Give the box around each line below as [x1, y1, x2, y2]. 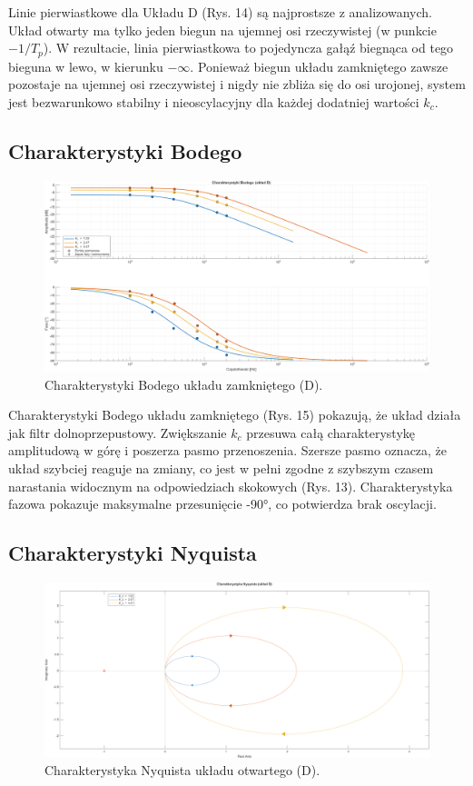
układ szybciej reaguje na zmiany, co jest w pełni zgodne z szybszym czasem [8, 458, 434, 477]
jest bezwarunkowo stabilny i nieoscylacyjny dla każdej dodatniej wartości [8, 92, 419, 111]
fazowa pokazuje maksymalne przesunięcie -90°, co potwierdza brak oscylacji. [8, 494, 437, 513]
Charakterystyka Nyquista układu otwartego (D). [44, 761, 320, 780]
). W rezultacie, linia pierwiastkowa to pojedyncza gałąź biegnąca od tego [43, 38, 454, 57]
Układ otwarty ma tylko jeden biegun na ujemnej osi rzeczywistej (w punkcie [8, 20, 437, 39]
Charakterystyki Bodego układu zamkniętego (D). [44, 374, 323, 393]
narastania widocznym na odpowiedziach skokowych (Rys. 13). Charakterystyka [8, 476, 453, 495]
